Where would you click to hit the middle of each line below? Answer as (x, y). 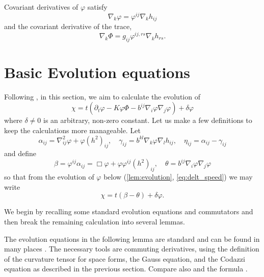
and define (20, 153)
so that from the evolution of (49, 177)
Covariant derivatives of (41, 7)
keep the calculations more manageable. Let (72, 130)
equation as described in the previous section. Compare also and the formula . (126, 269)
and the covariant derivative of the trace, (68, 26)
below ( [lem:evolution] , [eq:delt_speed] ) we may (178, 177)
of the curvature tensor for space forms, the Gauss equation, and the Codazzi (125, 258)
